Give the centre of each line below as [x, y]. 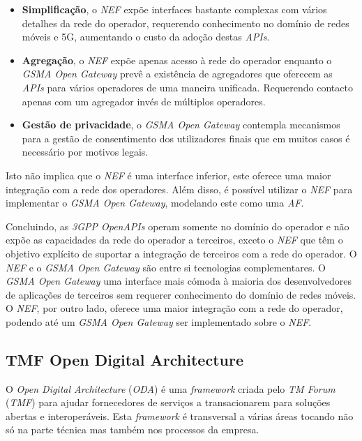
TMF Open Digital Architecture [125, 359]
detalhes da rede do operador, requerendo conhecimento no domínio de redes [186, 23]
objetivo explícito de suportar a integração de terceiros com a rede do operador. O [181, 253]
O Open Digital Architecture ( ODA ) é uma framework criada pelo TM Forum [171, 388]
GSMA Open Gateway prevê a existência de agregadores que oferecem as [177, 74]
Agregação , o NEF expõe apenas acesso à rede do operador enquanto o [177, 60]
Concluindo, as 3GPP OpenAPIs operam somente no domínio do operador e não [178, 226]
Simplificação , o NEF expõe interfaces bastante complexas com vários [174, 9]
